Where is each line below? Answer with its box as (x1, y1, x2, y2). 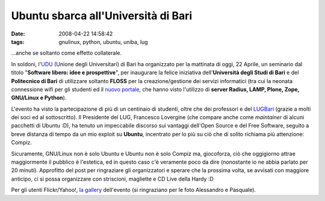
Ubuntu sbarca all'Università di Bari (11, 9, 193, 22)
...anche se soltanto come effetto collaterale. (11, 49, 122, 57)
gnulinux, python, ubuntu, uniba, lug (58, 38, 148, 45)
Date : (11, 30, 25, 37)
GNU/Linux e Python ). (11, 94, 67, 102)
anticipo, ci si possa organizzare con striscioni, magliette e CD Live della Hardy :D (11, 175, 214, 182)
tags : (11, 38, 25, 45)
